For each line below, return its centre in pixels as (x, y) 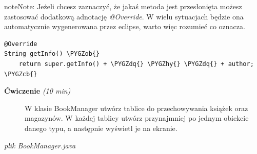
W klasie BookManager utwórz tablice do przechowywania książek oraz (136, 108)
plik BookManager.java (40, 145)
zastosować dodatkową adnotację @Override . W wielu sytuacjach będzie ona (124, 16)
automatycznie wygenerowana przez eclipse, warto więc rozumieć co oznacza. (125, 26)
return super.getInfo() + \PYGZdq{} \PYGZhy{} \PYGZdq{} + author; (136, 64)
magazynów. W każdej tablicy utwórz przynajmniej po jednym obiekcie (137, 118)
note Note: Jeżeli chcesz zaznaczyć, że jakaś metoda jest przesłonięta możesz (123, 6)
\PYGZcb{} (21, 74)
